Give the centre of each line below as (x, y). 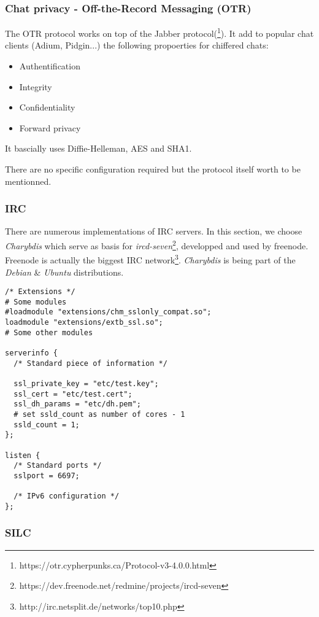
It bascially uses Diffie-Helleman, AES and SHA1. (98, 148)
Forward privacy (50, 127)
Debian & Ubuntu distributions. (64, 272)
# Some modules (36, 302)
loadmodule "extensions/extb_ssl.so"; (84, 323)
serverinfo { (31, 353)
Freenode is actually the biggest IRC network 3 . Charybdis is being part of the (150, 259)
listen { (23, 455)
